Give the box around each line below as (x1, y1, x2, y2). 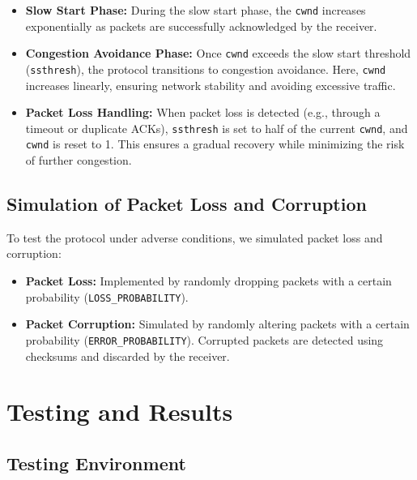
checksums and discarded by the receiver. (25, 347, 230, 364)
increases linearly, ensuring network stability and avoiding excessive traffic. (25, 76, 396, 93)
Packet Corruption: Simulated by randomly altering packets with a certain (25, 315, 410, 332)
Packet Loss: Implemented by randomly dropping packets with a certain (25, 272, 392, 289)
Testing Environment (6, 450, 186, 475)
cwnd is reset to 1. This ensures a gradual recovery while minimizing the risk (25, 135, 405, 152)
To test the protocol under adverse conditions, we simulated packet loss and (6, 229, 383, 246)
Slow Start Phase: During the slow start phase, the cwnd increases (25, 2, 366, 18)
